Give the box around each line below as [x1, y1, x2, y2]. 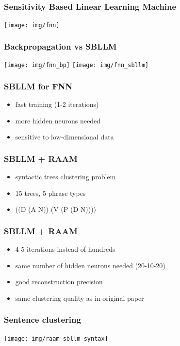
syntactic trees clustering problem [15, 171, 116, 181]
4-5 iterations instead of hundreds [15, 243, 115, 254]
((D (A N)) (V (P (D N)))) [15, 204, 97, 214]
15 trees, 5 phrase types [15, 188, 86, 198]
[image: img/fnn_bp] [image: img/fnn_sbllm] [4, 62, 149, 69]
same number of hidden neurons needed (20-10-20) [15, 260, 165, 270]
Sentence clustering [4, 313, 81, 326]
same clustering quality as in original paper [15, 293, 144, 303]
